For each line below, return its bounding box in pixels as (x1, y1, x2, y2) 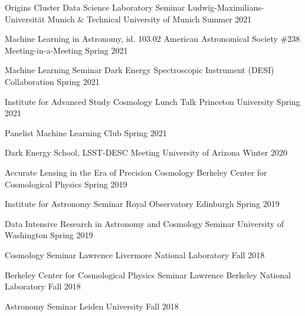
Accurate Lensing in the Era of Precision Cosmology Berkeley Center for (5, 166, 267, 178)
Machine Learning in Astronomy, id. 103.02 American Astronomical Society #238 (5, 32, 300, 45)
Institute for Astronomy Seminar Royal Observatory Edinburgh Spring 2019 (5, 197, 280, 210)
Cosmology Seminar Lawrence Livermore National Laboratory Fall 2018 (5, 248, 265, 261)
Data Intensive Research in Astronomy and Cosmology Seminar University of (5, 217, 284, 229)
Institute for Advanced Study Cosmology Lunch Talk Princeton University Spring (5, 95, 300, 107)
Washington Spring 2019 (5, 229, 93, 241)
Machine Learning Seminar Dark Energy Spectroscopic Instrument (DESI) (5, 64, 274, 76)
